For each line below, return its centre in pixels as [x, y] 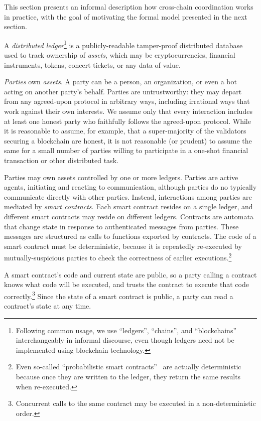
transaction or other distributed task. [61, 160]
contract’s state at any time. [48, 306]
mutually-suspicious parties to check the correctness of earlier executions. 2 [118, 257]
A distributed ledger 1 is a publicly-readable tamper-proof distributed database [123, 44]
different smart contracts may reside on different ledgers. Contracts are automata [129, 216]
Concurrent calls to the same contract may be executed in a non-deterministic [136, 403]
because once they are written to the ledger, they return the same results [128, 376]
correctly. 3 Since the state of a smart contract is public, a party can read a [119, 295]
